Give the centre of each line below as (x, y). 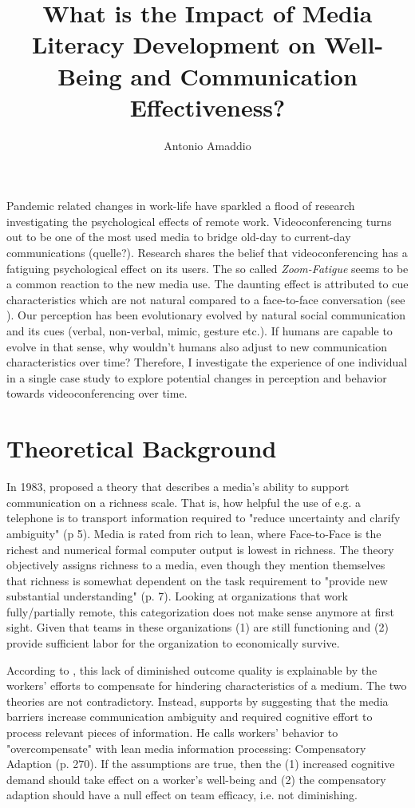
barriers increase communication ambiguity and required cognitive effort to (190, 717)
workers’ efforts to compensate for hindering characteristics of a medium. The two (207, 685)
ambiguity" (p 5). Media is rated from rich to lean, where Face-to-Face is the (194, 533)
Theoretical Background (142, 448)
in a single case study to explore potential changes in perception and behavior (197, 377)
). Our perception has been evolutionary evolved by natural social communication (206, 315)
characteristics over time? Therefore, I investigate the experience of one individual (207, 362)
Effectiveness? (207, 107)
